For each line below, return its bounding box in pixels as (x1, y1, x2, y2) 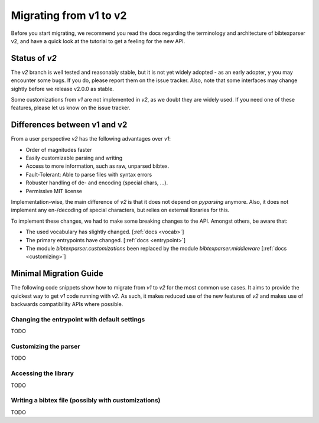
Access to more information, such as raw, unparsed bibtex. (25, 162, 170, 170)
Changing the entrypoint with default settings (11, 315, 145, 323)
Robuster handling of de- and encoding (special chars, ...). (25, 179, 168, 186)
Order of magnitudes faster (25, 146, 92, 153)
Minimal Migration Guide (11, 269, 103, 279)
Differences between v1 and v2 (11, 120, 128, 130)
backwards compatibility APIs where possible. (11, 301, 123, 308)
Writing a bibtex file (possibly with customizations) (11, 396, 161, 405)
